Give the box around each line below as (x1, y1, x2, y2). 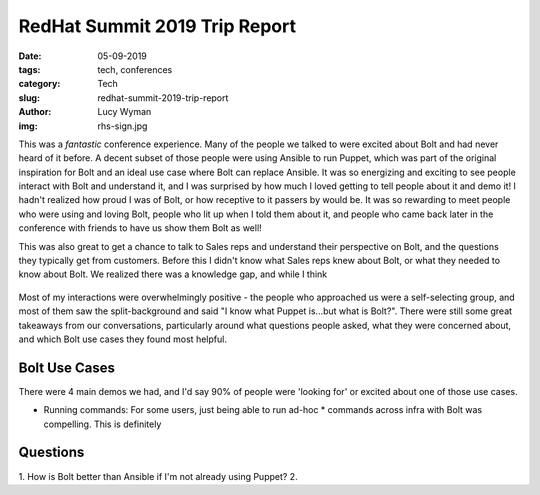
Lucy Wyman (97, 106, 152, 118)
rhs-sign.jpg (97, 120, 148, 132)
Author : (18, 106, 52, 118)
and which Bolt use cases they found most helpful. (18, 333, 227, 345)
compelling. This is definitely (43, 418, 162, 430)
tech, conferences (97, 63, 173, 75)
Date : (18, 50, 42, 62)
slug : (18, 91, 40, 104)
